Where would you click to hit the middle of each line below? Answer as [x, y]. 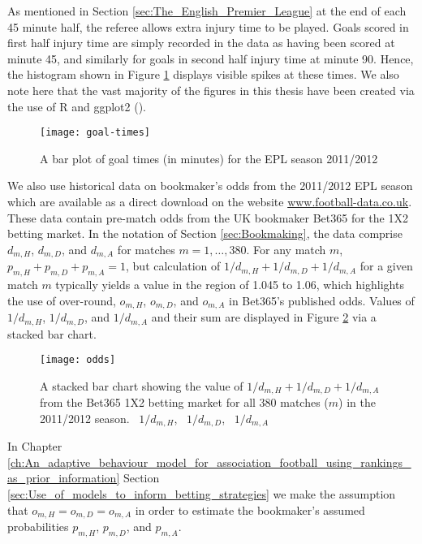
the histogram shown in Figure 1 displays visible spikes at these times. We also [203, 74]
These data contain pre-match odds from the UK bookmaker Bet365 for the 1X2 [208, 217]
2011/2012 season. [85, 418]
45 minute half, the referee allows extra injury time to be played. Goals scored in [208, 26]
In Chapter [35, 446]
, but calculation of [173, 266]
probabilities [38, 527]
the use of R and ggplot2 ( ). [77, 106]
